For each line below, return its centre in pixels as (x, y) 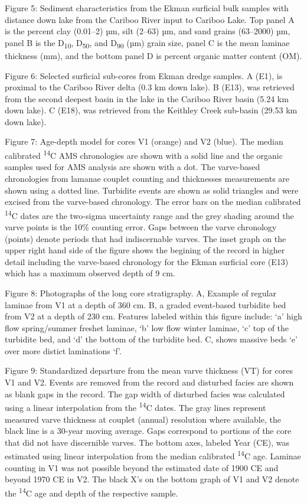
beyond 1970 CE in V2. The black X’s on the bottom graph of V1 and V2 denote (152, 479)
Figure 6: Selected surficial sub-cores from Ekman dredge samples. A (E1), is (144, 75)
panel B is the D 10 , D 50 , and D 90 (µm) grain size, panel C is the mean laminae (147, 43)
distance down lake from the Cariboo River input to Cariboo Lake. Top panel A (150, 19)
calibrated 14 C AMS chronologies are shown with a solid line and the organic (144, 154)
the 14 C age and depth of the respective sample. (92, 492)
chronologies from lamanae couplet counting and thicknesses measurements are (147, 178)
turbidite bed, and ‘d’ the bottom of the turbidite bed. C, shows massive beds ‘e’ (151, 339)
